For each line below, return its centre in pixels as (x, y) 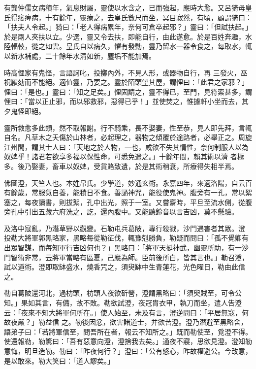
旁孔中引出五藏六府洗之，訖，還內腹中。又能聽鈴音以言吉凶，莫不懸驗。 (121, 212)
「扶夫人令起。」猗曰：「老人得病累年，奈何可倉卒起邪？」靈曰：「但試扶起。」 (128, 27)
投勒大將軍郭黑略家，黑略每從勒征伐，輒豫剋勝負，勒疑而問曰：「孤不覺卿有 (126, 238)
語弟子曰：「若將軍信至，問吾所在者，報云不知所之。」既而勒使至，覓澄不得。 (128, 331)
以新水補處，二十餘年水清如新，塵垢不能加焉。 (80, 55)
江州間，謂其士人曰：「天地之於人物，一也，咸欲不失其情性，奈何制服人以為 (126, 147)
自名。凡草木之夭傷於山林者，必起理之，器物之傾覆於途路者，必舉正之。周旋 (128, 137)
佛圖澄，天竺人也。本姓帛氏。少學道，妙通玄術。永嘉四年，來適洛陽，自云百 (128, 183)
